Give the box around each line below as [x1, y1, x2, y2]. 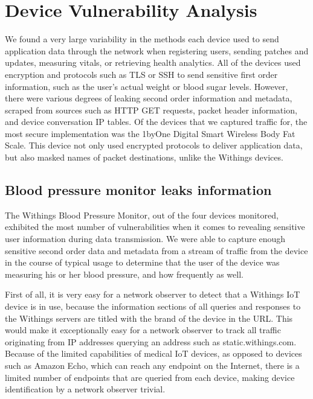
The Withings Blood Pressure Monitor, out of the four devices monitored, [5, 208, 279, 221]
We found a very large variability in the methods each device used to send [5, 33, 279, 45]
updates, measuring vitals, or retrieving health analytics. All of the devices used [5, 56, 301, 69]
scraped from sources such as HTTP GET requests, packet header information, [5, 103, 297, 116]
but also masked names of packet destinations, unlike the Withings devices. [5, 151, 283, 164]
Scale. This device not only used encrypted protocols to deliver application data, [5, 139, 303, 152]
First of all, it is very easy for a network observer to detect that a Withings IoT [5, 288, 300, 301]
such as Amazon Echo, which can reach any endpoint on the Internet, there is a [5, 359, 300, 371]
